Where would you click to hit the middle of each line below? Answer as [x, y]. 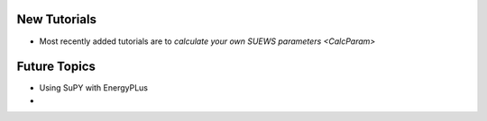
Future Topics [56, 67]
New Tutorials [56, 19]
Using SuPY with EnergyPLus [94, 88]
